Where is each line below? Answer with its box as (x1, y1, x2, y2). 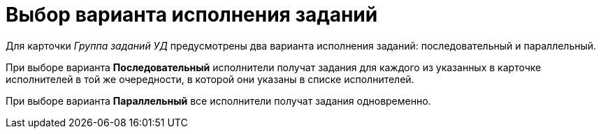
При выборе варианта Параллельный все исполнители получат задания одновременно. (6, 94, 431, 107)
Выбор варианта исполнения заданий (6, 3, 378, 27)
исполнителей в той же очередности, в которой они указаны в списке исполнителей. (6, 73, 414, 85)
